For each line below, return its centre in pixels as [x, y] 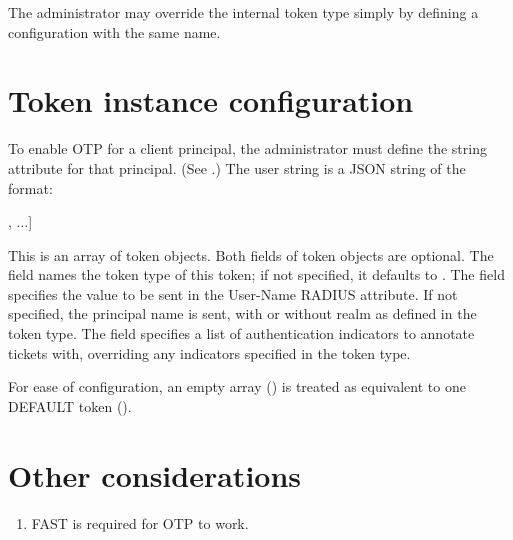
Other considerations [155, 474]
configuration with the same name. [114, 31]
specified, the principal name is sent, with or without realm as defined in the [242, 313]
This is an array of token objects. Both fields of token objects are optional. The [251, 254]
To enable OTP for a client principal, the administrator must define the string [247, 148]
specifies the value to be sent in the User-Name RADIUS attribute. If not [233, 293]
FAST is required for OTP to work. [140, 522]
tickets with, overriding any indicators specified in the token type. [209, 352]
